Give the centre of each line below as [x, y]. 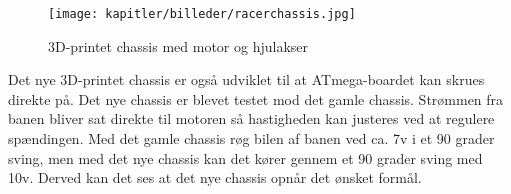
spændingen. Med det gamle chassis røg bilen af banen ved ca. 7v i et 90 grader [251, 138]
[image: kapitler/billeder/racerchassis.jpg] [202, 14]
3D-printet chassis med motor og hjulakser [178, 45]
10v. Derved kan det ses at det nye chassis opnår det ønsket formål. [215, 177]
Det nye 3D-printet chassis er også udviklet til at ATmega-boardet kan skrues [246, 79]
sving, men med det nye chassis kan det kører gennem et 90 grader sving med [245, 157]
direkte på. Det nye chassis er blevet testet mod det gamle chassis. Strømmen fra [256, 98]
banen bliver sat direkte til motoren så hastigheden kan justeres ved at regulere [251, 118]
